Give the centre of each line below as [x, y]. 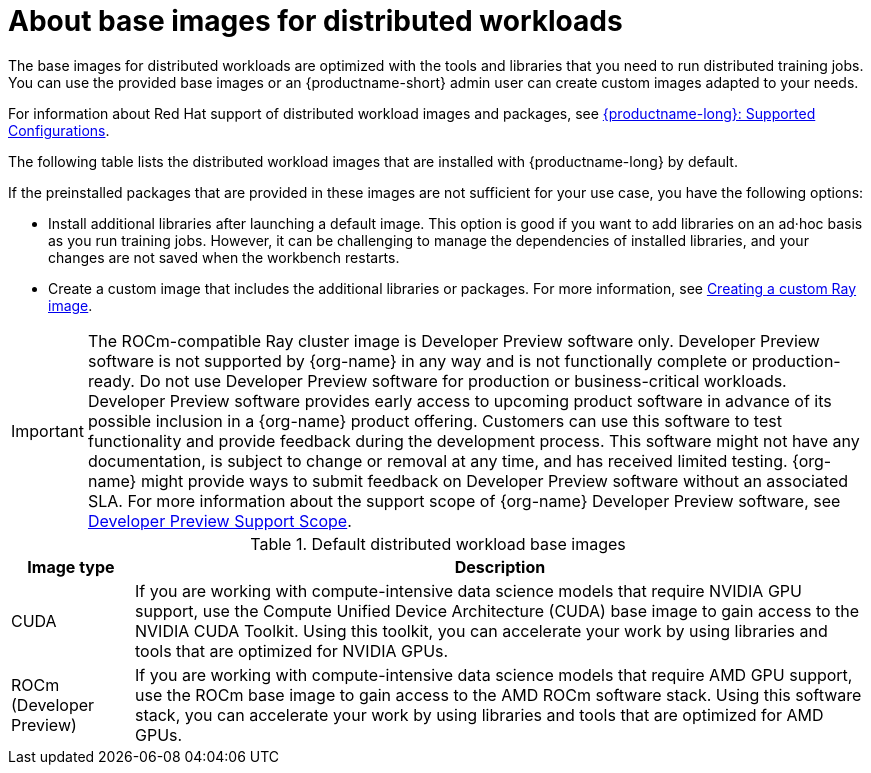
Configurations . [59, 130]
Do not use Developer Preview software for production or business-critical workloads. [463, 380]
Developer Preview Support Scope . [219, 520]
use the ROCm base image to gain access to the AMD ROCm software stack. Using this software [498, 694]
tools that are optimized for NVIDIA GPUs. [291, 650]
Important [47, 430]
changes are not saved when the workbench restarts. [224, 257]
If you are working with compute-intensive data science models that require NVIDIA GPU [468, 590]
